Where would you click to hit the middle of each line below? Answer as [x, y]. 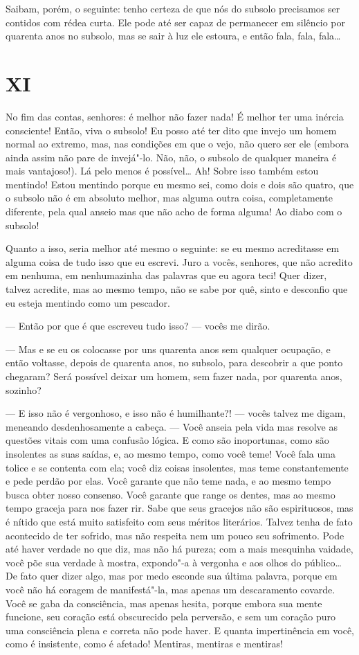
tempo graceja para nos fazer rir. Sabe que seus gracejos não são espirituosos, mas [179, 508]
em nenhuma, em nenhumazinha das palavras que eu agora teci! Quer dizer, [166, 275]
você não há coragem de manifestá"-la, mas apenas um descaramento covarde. [171, 589]
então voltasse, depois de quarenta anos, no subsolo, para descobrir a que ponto [174, 362]
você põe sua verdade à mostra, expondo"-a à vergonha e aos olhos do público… [174, 562]
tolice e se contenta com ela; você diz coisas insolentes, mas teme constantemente [177, 467]
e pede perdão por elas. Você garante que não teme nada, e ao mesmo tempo [168, 481]
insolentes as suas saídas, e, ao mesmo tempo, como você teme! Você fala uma [171, 453]
